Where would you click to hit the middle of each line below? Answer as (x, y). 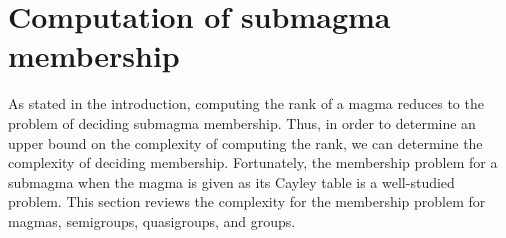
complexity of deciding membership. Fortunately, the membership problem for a (253, 162)
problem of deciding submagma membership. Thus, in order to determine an (242, 122)
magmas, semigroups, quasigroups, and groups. (152, 220)
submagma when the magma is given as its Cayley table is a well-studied (231, 181)
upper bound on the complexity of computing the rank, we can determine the (245, 142)
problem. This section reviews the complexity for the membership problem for (247, 201)
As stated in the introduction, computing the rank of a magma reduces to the (246, 103)
